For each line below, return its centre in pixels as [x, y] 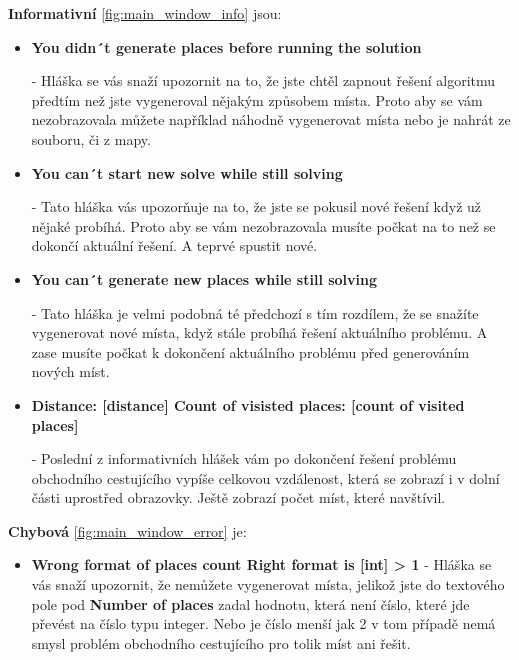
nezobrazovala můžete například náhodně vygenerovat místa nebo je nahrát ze [271, 119]
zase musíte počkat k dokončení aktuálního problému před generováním [250, 351]
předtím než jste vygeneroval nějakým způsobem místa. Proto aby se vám [257, 99]
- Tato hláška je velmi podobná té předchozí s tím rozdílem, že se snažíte [255, 312]
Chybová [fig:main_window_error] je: [127, 530]
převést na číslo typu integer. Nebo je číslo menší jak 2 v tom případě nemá [263, 623]
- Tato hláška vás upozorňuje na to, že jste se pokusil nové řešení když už [256, 206]
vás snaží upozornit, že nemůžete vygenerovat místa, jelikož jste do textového [268, 584]
